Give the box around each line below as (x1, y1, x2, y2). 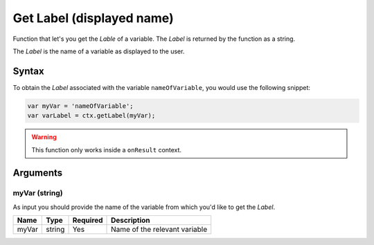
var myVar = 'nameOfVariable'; (27, 102, 134, 110)
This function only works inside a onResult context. (31, 145, 182, 154)
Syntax (12, 65, 44, 77)
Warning (31, 133, 57, 141)
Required (72, 215, 103, 225)
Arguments (12, 167, 63, 179)
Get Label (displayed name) (12, 10, 174, 26)
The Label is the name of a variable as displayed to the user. (12, 47, 185, 55)
